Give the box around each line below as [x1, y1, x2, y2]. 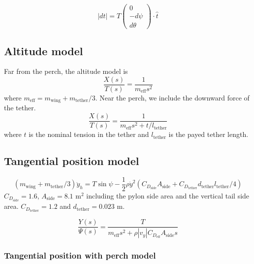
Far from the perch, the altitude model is [4, 66, 128, 76]
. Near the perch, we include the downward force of [95, 93, 250, 103]
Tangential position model [4, 153, 139, 168]
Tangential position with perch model [4, 249, 156, 261]
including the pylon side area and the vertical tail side [86, 190, 250, 200]
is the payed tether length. [168, 129, 249, 139]
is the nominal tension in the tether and [29, 129, 149, 139]
